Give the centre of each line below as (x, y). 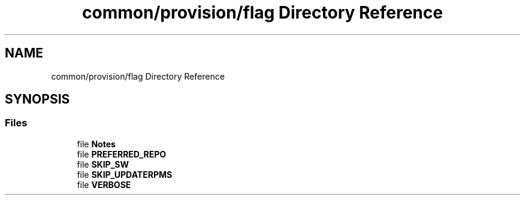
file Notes (96, 144)
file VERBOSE (104, 184)
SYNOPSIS (37, 99)
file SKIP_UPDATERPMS (125, 174)
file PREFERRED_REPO (122, 154)
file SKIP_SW (103, 164)
